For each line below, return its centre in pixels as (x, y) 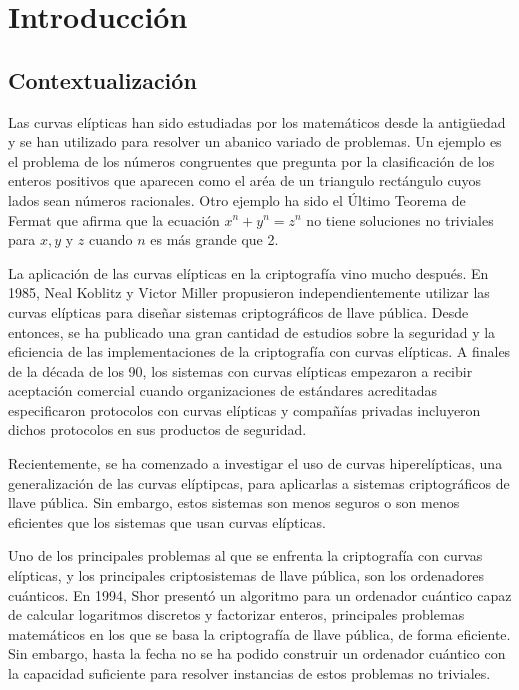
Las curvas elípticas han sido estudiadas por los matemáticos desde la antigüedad (257, 121)
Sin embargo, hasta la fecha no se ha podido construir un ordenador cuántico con (257, 653)
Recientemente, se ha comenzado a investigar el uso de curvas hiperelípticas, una (255, 463)
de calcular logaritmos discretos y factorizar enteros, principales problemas (236, 614)
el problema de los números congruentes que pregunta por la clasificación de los (251, 160)
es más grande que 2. (214, 239)
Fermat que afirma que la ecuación (114, 219)
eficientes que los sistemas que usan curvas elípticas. (167, 521)
